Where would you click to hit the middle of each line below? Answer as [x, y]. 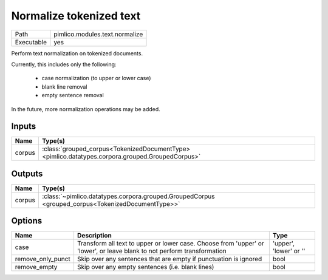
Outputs [27, 173]
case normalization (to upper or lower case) [96, 78]
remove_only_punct [43, 259]
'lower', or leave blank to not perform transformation [152, 251]
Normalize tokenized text [76, 16]
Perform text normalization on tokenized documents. [77, 53]
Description [94, 236]
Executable [31, 42]
